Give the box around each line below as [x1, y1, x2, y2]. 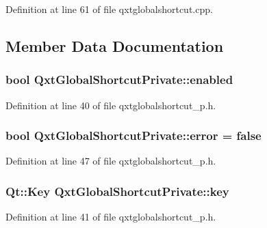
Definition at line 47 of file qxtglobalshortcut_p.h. [5, 154, 216, 168]
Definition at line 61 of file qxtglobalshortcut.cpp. [5, 2, 213, 16]
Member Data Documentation [5, 35, 224, 56]
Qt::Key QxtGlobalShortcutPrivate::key [5, 182, 229, 199]
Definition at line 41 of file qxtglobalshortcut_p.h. [5, 210, 216, 224]
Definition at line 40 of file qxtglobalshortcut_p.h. [5, 98, 216, 112]
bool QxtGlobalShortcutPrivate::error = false [5, 127, 262, 144]
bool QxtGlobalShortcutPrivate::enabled [5, 71, 233, 88]
